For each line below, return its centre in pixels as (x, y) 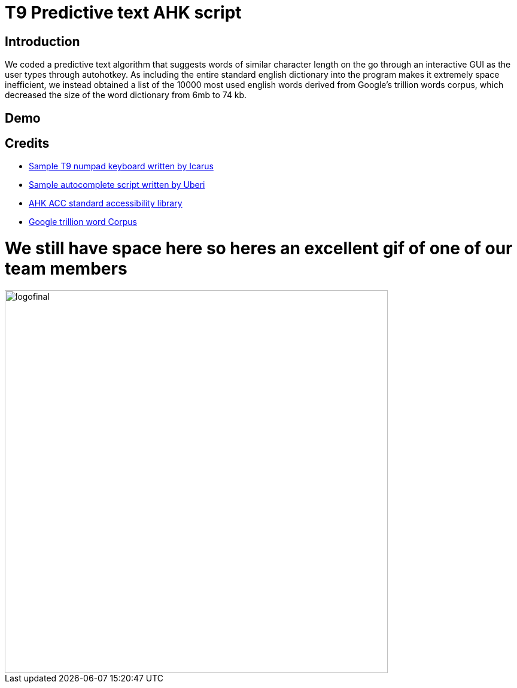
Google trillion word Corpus (83, 222)
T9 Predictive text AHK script (123, 13)
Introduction (42, 41)
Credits (27, 144)
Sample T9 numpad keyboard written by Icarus (121, 166)
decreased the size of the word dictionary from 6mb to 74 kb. (126, 95)
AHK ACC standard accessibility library (106, 203)
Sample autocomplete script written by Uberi (117, 185)
